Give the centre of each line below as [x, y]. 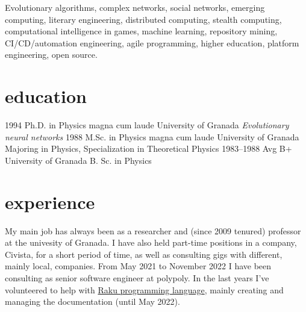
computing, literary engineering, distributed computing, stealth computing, [143, 19]
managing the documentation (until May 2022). [92, 301]
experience [50, 201]
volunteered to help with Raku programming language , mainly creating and [144, 289]
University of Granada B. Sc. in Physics [78, 160]
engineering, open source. [51, 55]
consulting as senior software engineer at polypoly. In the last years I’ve [137, 277]
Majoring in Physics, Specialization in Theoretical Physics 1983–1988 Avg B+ [148, 148]
